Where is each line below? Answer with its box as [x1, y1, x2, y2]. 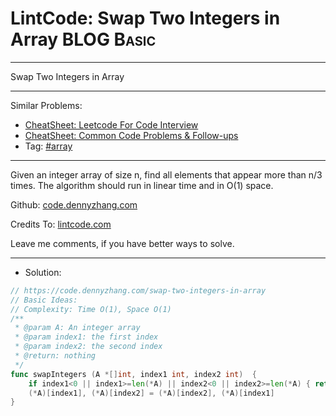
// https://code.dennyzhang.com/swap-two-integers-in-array [10, 285, 267, 296]
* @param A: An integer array [14, 323, 141, 333]
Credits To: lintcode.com [10, 218, 112, 230]
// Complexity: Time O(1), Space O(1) [10, 304, 172, 314]
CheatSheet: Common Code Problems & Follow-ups [24, 129, 239, 141]
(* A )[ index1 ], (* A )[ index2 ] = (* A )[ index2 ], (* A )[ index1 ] [28, 388, 275, 398]
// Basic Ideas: [10, 295, 78, 305]
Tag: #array [24, 140, 73, 152]
